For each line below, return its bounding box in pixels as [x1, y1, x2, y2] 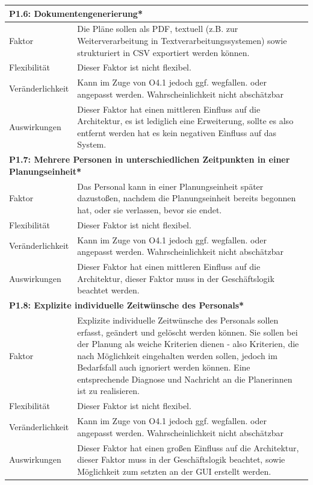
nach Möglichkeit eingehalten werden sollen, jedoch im [77, 349, 277, 361]
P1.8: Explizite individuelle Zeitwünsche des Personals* [9, 299, 244, 311]
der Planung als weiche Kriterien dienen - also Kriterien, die [77, 337, 299, 350]
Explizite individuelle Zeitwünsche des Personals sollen [77, 313, 279, 326]
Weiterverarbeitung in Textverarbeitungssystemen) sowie [77, 34, 287, 46]
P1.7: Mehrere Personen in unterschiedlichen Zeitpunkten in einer [9, 153, 290, 166]
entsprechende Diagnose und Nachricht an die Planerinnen [77, 372, 293, 385]
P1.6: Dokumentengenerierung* [9, 7, 143, 19]
